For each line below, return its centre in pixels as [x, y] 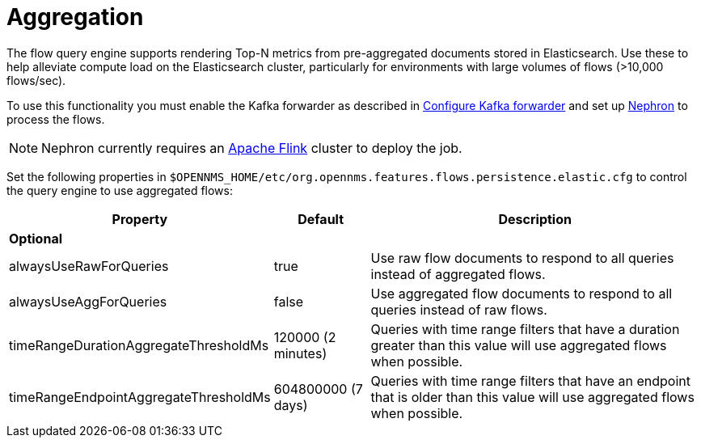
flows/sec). [36, 80]
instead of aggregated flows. [458, 274]
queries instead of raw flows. [459, 309]
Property [140, 219]
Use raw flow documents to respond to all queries [522, 258]
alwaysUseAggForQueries [88, 301]
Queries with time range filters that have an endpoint [530, 381]
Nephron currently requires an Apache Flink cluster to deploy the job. [252, 148]
